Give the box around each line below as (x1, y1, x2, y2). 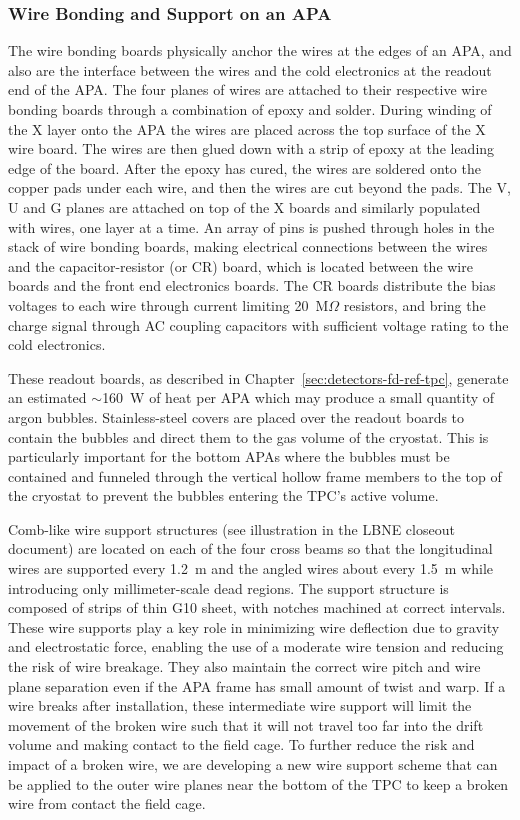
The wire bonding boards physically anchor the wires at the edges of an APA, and (8, 40, 512, 61)
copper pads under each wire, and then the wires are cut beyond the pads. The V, (8, 177, 511, 198)
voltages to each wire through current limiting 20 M (8, 294, 329, 315)
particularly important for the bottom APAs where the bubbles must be (8, 446, 450, 467)
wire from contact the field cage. (8, 793, 206, 814)
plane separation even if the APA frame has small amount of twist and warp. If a (8, 675, 506, 696)
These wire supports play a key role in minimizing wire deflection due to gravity (8, 616, 500, 637)
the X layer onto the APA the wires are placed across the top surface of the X (8, 118, 486, 139)
